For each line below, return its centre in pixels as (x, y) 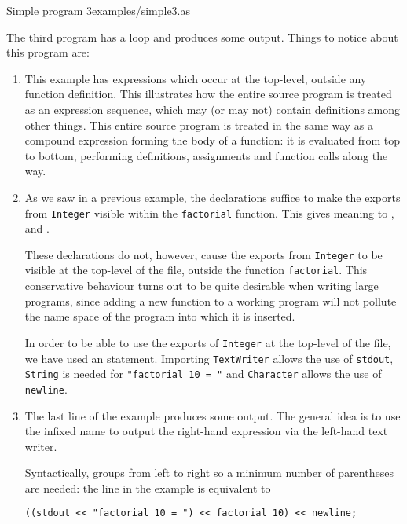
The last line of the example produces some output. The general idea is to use (213, 415)
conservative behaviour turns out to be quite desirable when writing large (202, 286)
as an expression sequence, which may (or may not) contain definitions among (213, 109)
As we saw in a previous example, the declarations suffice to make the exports (213, 197)
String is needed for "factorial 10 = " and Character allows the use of (203, 374)
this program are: (48, 52)
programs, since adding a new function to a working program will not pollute (211, 300)
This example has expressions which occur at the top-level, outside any (196, 78)
